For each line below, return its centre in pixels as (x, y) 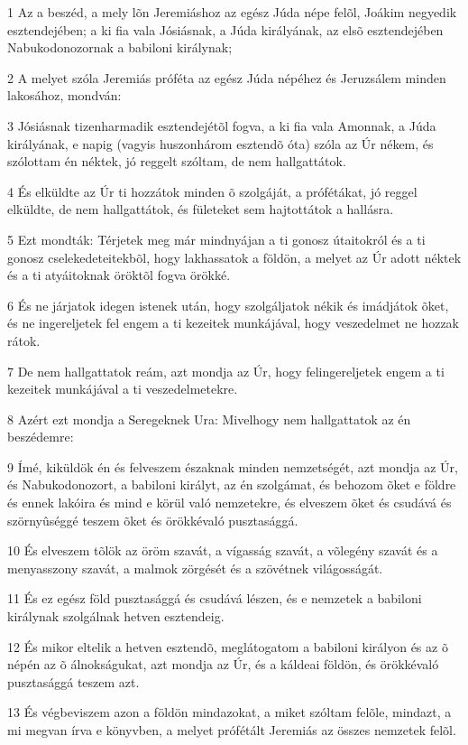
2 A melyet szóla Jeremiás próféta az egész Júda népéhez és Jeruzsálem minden (227, 77)
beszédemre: (41, 437)
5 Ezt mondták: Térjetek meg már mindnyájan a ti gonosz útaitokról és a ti (216, 239)
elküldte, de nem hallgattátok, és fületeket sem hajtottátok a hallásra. (201, 209)
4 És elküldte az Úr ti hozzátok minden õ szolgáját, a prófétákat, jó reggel (212, 191)
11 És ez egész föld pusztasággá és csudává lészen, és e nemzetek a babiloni (215, 598)
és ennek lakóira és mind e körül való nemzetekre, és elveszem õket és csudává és (229, 503)
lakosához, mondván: (64, 95)
